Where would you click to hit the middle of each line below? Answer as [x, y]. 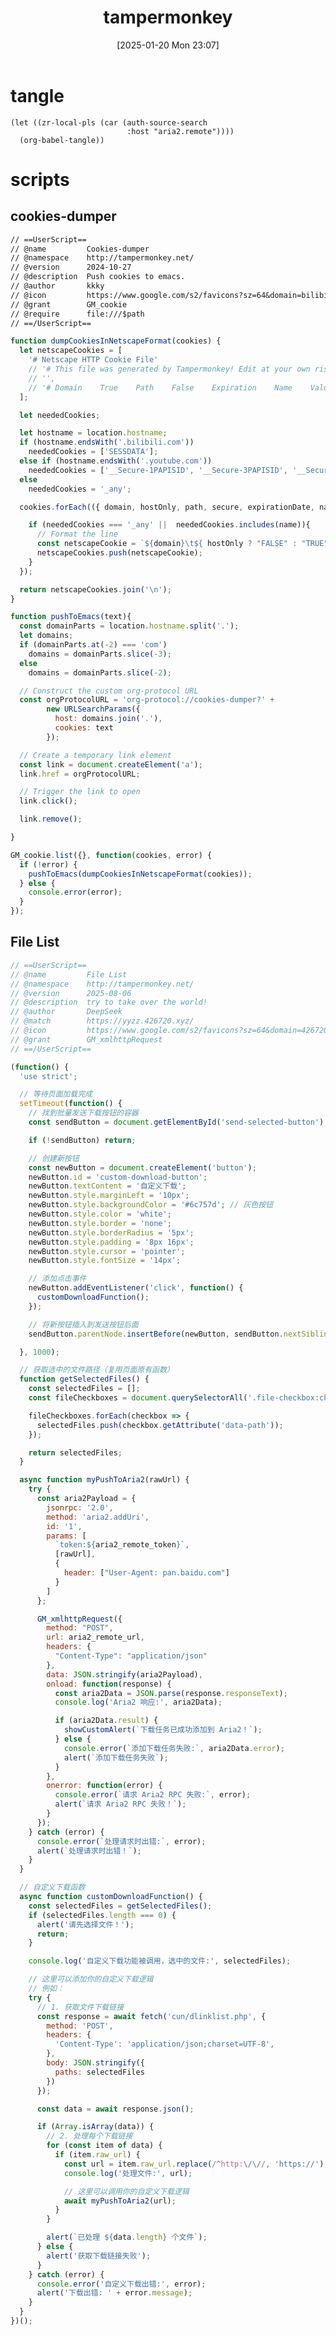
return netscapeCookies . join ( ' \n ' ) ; [95, 589]
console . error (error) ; [75, 892]
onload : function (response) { [109, 1684]
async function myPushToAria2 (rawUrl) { [104, 1480]
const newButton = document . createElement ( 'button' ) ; [142, 1167]
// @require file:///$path [77, 314]
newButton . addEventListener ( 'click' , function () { [136, 1288]
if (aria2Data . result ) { [106, 1721]
